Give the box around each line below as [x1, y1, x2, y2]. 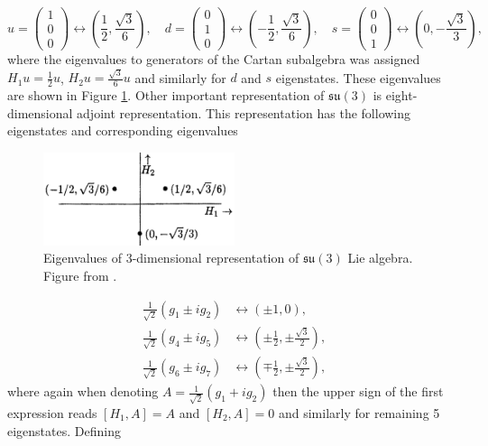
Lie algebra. [347, 248, 413, 267]
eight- [385, 86, 418, 105]
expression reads [7, 404, 97, 423]
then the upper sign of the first [272, 382, 444, 401]
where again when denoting [7, 382, 159, 401]
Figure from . [43, 265, 117, 284]
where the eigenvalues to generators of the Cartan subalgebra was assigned [7, 50, 420, 69]
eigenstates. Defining [7, 421, 121, 440]
